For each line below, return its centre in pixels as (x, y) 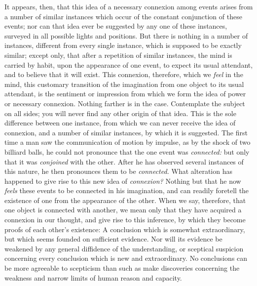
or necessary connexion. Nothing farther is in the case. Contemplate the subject (125, 103)
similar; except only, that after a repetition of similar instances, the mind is (118, 55)
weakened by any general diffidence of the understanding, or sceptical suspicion (124, 248)
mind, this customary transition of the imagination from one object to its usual (124, 84)
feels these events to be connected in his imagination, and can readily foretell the (127, 190)
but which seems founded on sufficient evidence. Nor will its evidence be (113, 239)
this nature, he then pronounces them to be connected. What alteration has (118, 171)
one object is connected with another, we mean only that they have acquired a (123, 210)
